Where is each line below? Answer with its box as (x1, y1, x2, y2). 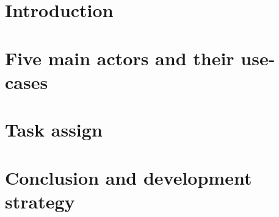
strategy (5, 188, 75, 213)
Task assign (5, 117, 103, 142)
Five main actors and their (5, 45, 234, 70)
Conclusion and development (5, 165, 252, 190)
